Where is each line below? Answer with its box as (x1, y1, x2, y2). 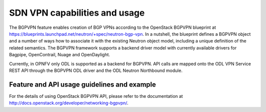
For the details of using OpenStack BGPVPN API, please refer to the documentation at (9, 93, 183, 99)
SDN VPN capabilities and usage (9, 7, 145, 18)
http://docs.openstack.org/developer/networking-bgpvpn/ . (9, 100, 129, 106)
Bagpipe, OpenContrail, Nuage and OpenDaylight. (9, 52, 110, 58)
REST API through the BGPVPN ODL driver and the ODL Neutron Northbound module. (9, 67, 183, 73)
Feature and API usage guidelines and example (9, 80, 156, 89)
